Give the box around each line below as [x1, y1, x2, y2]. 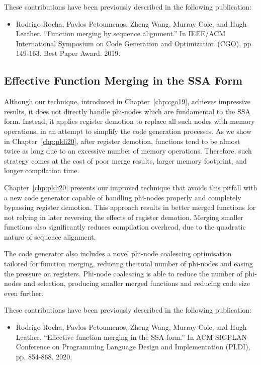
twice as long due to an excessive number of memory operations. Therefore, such [4, 145, 252, 156]
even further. [4, 287, 44, 298]
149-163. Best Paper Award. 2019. [16, 48, 121, 58]
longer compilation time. [4, 165, 79, 176]
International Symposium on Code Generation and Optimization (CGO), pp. [16, 38, 253, 48]
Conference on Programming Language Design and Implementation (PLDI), [16, 341, 250, 352]
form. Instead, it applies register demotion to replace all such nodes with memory [4, 116, 255, 126]
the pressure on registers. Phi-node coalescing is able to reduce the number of [4, 268, 243, 278]
